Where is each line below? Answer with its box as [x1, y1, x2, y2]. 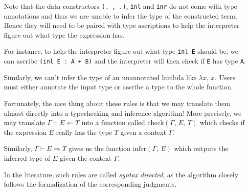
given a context [120, 127, 166, 137]
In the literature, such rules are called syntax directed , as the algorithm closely [4, 169, 239, 179]
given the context [60, 152, 112, 163]
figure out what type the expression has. [4, 29, 125, 40]
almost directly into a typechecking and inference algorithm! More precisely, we [4, 107, 242, 118]
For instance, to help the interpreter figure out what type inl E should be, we [4, 46, 238, 56]
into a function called [81, 117, 145, 128]
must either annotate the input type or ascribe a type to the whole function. [4, 82, 233, 92]
